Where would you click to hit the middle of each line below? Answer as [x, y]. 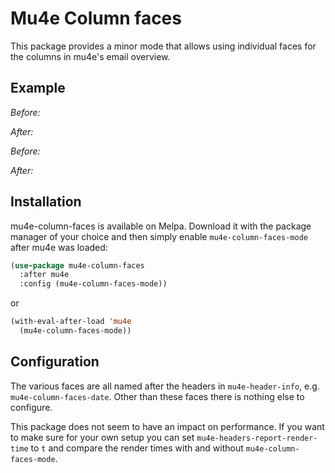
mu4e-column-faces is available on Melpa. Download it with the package [161, 226]
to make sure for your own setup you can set [102, 437]
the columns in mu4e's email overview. [90, 56]
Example [38, 88]
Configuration [55, 362]
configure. [31, 407]
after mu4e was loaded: [59, 247]
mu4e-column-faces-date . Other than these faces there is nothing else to [157, 396]
